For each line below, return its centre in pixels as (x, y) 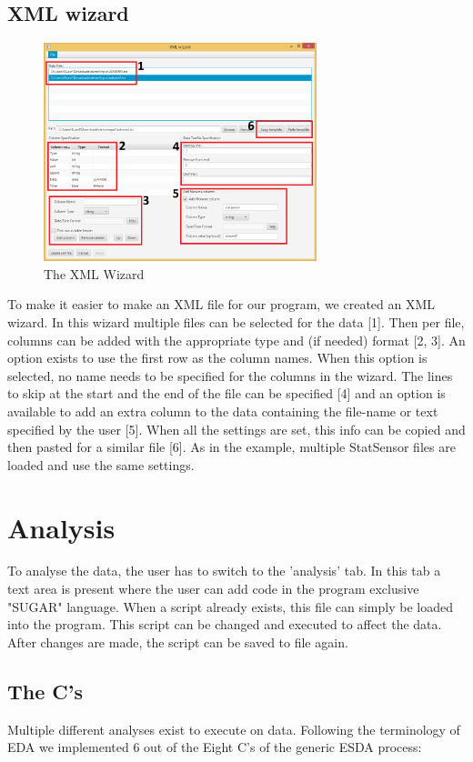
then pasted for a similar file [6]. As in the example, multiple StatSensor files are (231, 447)
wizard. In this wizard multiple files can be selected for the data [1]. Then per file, (236, 321)
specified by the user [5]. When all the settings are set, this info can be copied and (236, 429)
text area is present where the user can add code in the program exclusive (213, 589)
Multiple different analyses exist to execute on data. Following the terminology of (234, 729)
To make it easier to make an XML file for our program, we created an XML (221, 304)
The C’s (45, 691)
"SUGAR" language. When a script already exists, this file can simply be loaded (230, 606)
